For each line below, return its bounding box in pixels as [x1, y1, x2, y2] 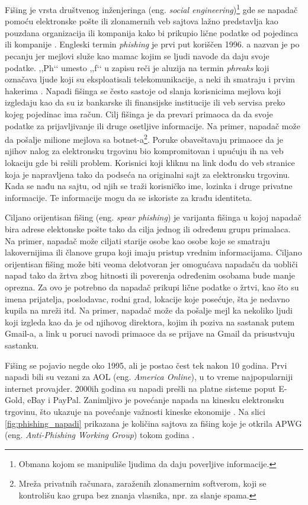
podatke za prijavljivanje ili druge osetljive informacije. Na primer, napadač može [5, 119, 300, 132]
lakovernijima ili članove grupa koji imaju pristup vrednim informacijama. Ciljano [5, 246, 302, 258]
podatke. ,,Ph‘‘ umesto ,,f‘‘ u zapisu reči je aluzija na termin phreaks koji [5, 61, 269, 73]
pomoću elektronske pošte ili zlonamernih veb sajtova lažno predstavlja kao [5, 15, 278, 27]
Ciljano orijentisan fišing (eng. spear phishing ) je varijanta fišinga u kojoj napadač [5, 211, 301, 223]
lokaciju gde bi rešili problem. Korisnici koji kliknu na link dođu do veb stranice [5, 156, 295, 169]
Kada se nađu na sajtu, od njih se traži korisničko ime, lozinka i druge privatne [5, 180, 293, 192]
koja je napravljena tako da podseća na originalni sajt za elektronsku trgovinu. [5, 168, 290, 180]
